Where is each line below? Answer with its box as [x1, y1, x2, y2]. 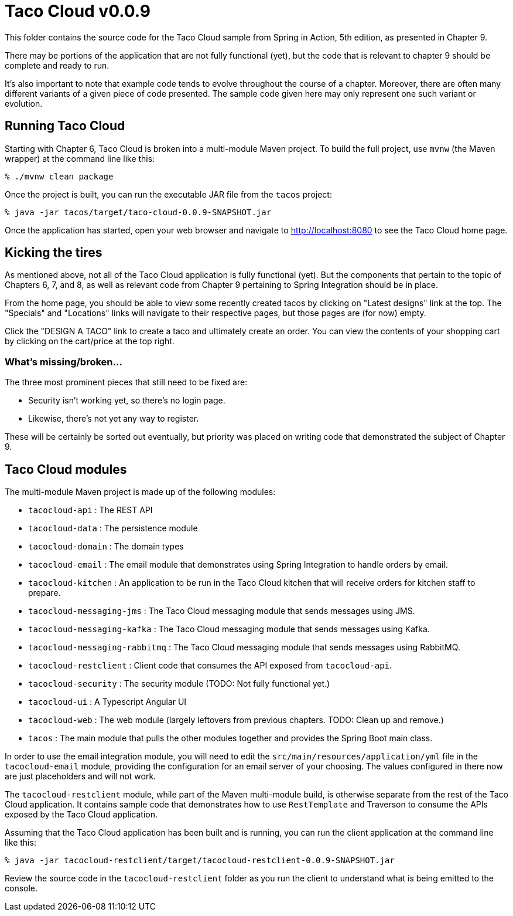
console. [5, 883, 38, 894]
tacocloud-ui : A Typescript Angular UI [28, 697, 187, 707]
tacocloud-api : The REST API [28, 505, 153, 515]
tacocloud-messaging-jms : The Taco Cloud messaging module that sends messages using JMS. [28, 606, 415, 616]
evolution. [5, 98, 43, 108]
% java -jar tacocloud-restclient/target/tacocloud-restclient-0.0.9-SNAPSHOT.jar [5, 856, 395, 866]
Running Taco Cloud [5, 118, 125, 134]
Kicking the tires [5, 245, 102, 260]
